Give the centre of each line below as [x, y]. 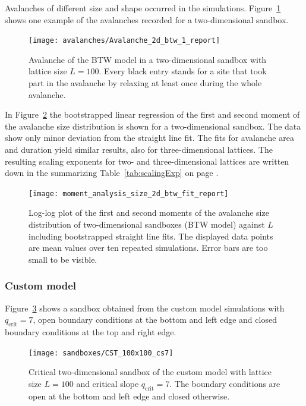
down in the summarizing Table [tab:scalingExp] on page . [112, 173]
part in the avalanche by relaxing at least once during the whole [145, 83]
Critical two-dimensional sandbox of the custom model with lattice [150, 372]
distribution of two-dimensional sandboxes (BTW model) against [147, 224]
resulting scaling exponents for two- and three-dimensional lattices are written [147, 161]
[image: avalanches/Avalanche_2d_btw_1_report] [124, 41]
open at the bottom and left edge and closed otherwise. [129, 396]
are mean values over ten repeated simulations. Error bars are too [148, 248]
